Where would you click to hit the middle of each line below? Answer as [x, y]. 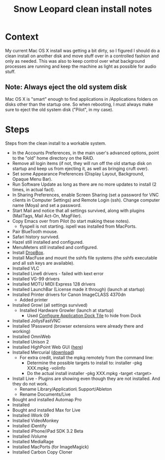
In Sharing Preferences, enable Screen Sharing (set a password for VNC [85, 195]
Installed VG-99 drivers [36, 279]
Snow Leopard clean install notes [83, 9]
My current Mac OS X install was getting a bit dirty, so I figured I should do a [82, 50]
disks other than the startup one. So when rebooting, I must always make [79, 104]
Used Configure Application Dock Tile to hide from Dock [84, 315]
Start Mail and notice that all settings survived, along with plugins [78, 210]
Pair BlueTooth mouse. [35, 231]
